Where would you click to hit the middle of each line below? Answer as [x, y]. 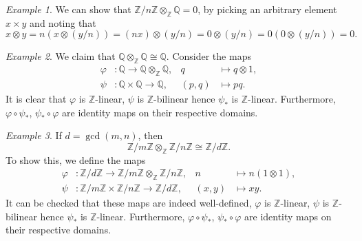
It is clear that [36, 99]
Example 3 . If [34, 135]
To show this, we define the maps [76, 159]
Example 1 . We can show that [68, 9]
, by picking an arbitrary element [267, 9]
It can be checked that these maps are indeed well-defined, [129, 203]
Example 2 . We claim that [61, 56]
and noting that [63, 22]
